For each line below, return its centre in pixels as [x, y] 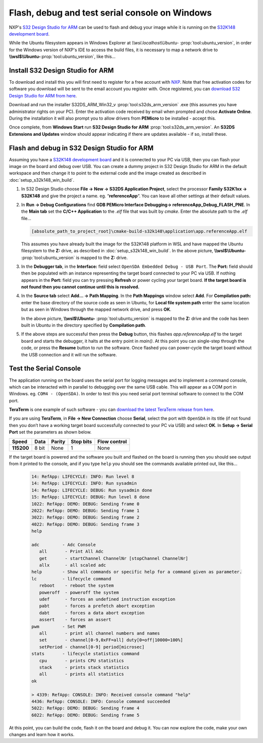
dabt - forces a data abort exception [92, 613]
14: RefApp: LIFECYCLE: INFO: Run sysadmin [84, 483]
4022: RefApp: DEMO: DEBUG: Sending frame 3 [85, 524]
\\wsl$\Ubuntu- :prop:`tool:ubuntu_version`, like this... [62, 56]
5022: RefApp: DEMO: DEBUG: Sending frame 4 [85, 708]
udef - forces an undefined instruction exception [107, 599]
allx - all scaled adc [73, 565]
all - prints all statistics [82, 674]
